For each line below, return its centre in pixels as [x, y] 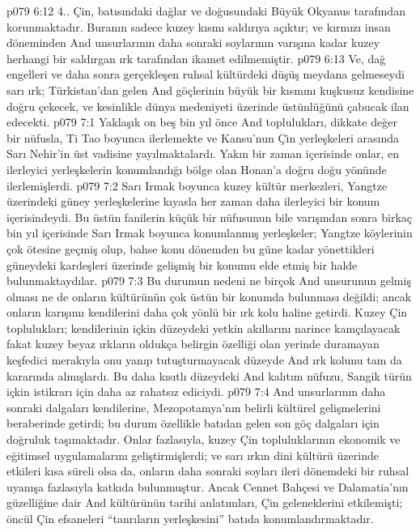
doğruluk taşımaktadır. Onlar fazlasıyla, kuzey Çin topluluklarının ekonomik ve [204, 439]
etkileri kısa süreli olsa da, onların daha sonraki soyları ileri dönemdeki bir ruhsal [208, 471]
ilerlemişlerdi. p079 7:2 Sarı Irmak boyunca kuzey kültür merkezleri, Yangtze [197, 185]
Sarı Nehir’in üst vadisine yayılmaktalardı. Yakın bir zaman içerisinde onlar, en [203, 153]
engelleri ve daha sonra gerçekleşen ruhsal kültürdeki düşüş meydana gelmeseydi [206, 74]
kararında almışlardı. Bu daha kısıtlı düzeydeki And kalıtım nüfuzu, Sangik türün [209, 375]
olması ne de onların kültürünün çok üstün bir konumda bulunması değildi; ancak [209, 296]
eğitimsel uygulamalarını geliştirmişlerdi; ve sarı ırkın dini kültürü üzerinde [193, 455]
